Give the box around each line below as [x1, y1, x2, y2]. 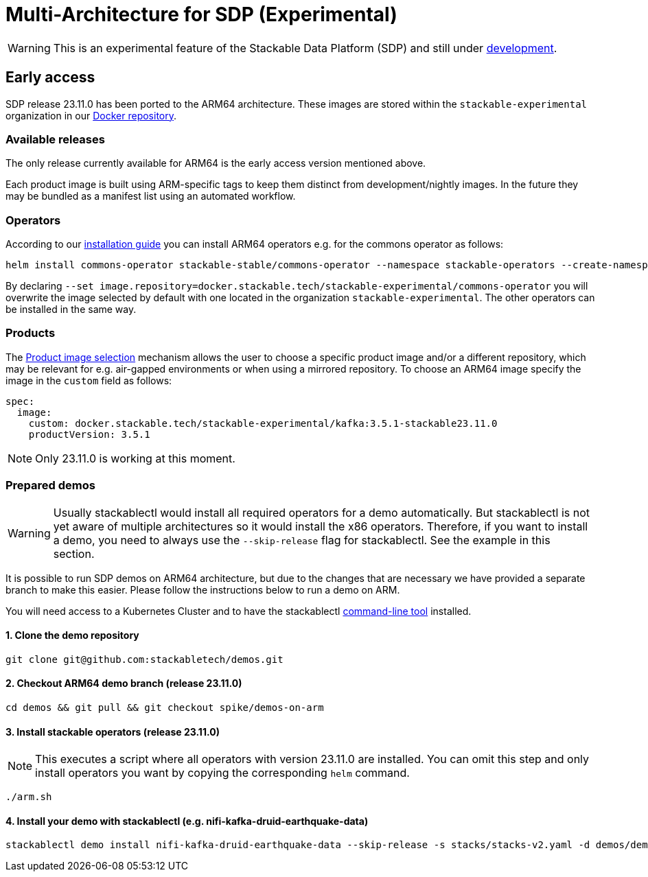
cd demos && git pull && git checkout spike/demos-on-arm [5, 702, 324, 714]
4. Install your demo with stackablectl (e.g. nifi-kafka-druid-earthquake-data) [5, 815, 369, 827]
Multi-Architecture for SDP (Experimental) [5, 3, 397, 26]
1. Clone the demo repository [5, 629, 139, 642]
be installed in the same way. [5, 303, 137, 316]
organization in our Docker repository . [5, 109, 177, 121]
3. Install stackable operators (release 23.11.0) [5, 725, 220, 738]
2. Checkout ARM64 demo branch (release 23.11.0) [5, 677, 242, 690]
